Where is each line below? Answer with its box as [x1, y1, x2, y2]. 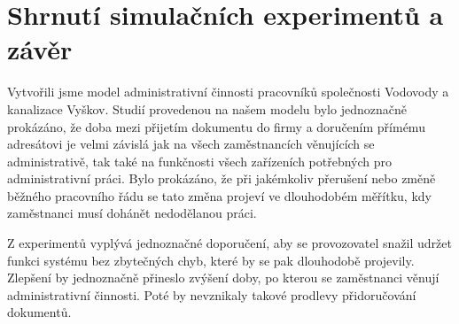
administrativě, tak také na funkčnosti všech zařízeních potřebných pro [7, 151, 393, 170]
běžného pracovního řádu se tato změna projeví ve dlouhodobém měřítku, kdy [7, 186, 432, 204]
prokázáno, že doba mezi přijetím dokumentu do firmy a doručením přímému [7, 117, 425, 135]
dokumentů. [7, 303, 72, 321]
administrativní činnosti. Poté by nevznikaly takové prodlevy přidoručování [7, 285, 416, 304]
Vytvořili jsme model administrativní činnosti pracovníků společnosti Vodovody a [7, 82, 449, 101]
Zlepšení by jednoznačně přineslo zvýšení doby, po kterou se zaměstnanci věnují [7, 268, 440, 287]
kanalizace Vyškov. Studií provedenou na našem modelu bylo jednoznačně [7, 99, 407, 118]
